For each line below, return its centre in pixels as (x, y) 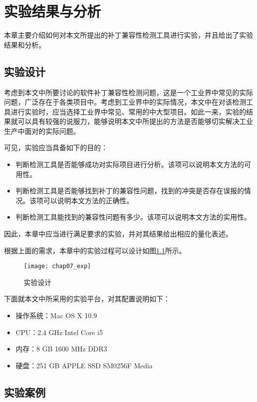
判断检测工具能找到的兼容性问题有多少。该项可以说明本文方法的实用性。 (133, 217)
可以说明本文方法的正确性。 (88, 200)
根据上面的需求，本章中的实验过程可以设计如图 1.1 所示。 (95, 250)
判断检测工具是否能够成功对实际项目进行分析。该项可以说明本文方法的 (130, 164)
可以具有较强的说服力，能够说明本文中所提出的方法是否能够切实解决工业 (135, 121)
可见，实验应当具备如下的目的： (56, 147)
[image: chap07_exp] (58, 266)
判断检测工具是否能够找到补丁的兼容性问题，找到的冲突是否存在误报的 (130, 191)
